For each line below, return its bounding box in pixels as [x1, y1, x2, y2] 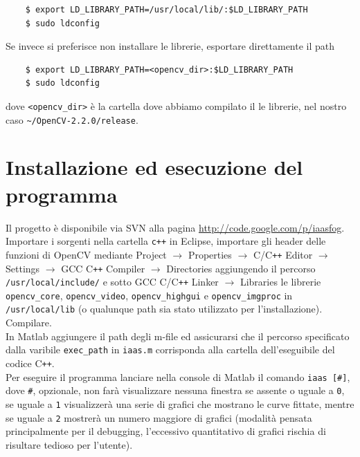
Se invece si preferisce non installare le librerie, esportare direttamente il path [6, 39, 335, 53]
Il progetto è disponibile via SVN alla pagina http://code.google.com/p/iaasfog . [6, 220, 345, 234]
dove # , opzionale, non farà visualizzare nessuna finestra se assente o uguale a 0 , [6, 383, 345, 398]
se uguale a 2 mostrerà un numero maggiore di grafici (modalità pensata [6, 410, 312, 425]
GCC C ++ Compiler [61, 261, 145, 275]
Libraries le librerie [240, 274, 321, 289]
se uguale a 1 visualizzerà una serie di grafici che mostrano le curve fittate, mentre [6, 396, 354, 411]
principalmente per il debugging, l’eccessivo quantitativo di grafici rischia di [6, 424, 326, 438]
